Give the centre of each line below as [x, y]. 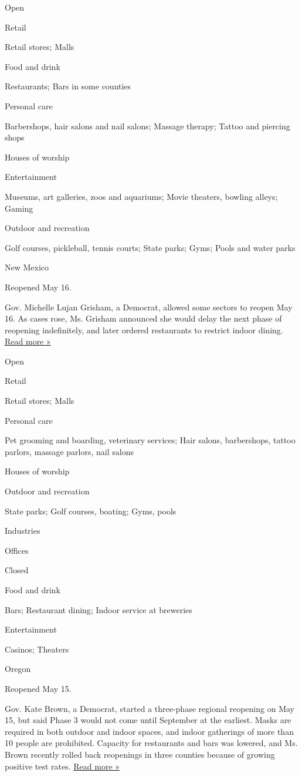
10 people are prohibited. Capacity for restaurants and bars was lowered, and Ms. [151, 743]
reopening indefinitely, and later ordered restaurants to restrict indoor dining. [144, 330]
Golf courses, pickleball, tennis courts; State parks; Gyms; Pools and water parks [150, 247]
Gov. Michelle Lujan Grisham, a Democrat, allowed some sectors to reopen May [149, 307]
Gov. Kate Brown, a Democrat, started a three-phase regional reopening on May [150, 708]
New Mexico [27, 267]
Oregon [18, 669]
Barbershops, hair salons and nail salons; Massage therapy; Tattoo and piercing [147, 126]
